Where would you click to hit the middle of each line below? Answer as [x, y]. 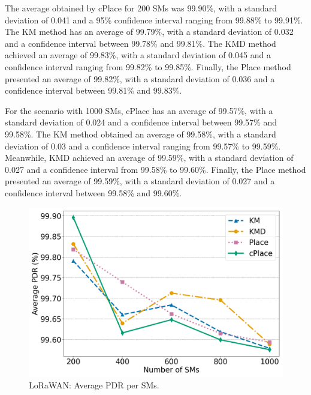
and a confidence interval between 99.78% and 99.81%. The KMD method [141, 43]
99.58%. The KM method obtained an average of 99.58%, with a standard [141, 134]
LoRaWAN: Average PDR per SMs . [94, 385]
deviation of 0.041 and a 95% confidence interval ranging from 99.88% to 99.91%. [154, 20]
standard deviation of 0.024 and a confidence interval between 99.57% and [141, 122]
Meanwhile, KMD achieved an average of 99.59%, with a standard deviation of [149, 158]
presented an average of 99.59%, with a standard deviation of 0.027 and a [140, 181]
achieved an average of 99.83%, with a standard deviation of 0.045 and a [138, 55]
